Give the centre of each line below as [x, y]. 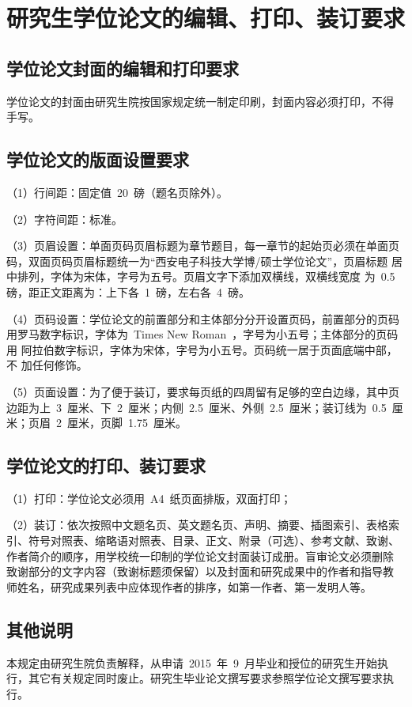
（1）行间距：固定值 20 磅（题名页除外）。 [117, 192]
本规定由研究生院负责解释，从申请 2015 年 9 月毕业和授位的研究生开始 [192, 662]
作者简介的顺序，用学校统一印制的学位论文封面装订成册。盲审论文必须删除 [200, 556]
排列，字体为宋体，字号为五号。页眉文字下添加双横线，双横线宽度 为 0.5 [206, 276]
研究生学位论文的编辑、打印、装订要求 [206, 18]
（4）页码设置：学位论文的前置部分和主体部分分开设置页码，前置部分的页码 [203, 318]
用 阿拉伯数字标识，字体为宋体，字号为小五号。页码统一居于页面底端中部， [202, 349]
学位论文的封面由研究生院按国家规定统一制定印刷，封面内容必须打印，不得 [200, 101]
